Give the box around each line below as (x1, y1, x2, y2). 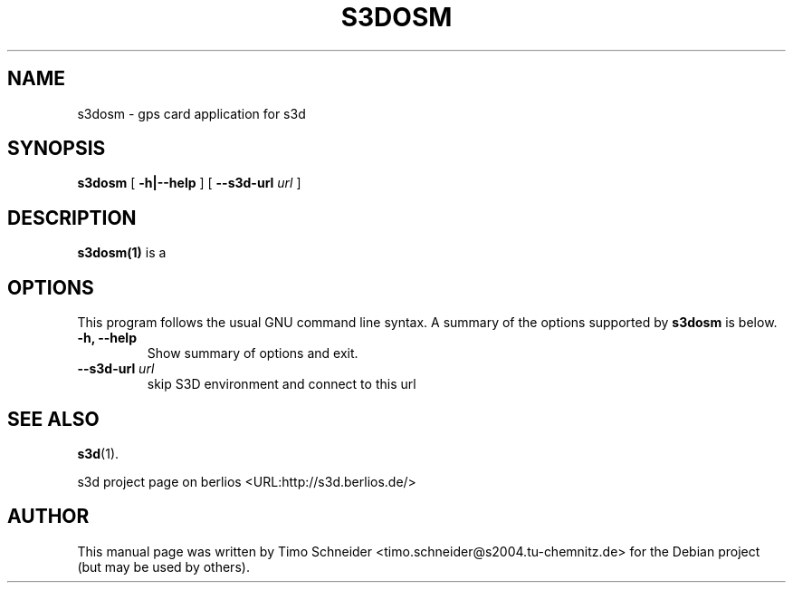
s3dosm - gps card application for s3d (77, 105, 306, 121)
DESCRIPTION (7, 206, 137, 229)
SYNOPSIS (7, 137, 106, 160)
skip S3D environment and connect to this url (147, 376, 416, 392)
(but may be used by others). (77, 558, 250, 575)
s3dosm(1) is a (77, 245, 167, 261)
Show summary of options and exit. (147, 345, 358, 362)
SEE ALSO (7, 407, 100, 430)
